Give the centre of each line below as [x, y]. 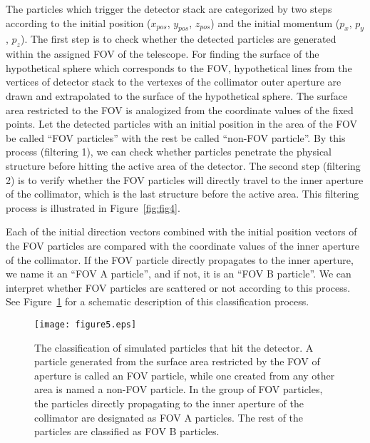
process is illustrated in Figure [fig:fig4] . [93, 207]
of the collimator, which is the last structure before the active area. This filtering [183, 194]
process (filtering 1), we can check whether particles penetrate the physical [169, 152]
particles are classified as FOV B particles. [127, 431]
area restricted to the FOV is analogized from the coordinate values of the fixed [180, 110]
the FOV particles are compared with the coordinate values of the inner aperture [183, 245]
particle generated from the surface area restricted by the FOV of [177, 361]
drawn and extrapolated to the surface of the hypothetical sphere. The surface [177, 95]
